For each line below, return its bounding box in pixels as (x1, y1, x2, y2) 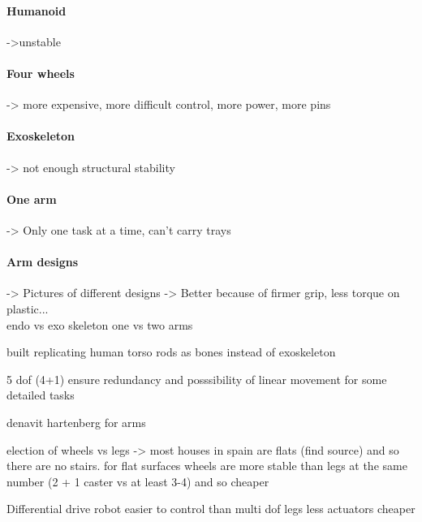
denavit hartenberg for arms (6, 413, 146, 430)
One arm (6, 190, 57, 207)
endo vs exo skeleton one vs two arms (6, 316, 193, 333)
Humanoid (6, 2, 67, 19)
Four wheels (6, 64, 75, 81)
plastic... (6, 300, 49, 317)
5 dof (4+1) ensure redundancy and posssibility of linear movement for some (6, 370, 387, 387)
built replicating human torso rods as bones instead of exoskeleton (6, 343, 336, 360)
